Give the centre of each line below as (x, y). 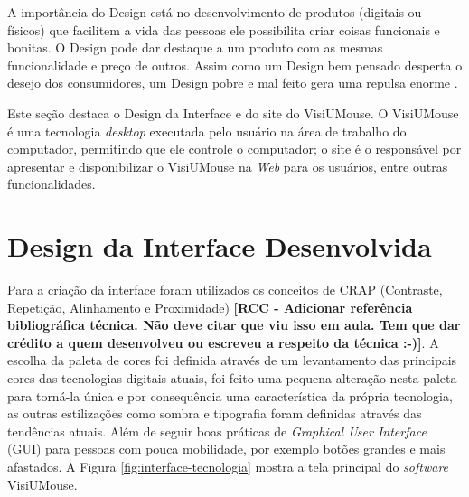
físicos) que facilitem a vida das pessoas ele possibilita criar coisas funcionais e (224, 29)
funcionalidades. (52, 184)
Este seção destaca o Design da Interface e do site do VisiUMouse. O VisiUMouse (233, 113)
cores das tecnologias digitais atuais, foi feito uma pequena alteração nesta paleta (232, 378)
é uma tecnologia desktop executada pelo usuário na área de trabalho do (207, 131)
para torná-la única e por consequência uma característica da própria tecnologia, (230, 395)
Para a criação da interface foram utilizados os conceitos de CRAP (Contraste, (225, 290)
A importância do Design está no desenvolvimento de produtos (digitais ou (215, 12)
